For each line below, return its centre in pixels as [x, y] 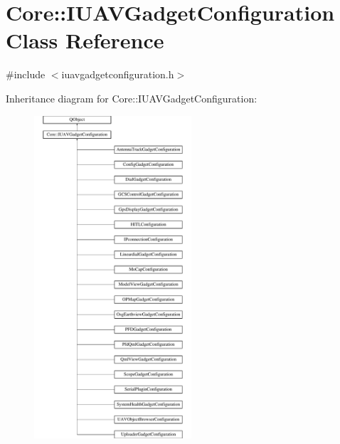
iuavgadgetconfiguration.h [118, 74]
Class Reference [85, 40]
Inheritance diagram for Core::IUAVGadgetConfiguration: [132, 98]
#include [26, 74]
